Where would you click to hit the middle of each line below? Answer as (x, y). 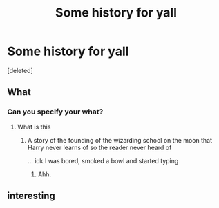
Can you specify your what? (55, 112)
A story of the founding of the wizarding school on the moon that (120, 140)
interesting (31, 196)
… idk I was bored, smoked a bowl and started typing (103, 160)
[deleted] (20, 70)
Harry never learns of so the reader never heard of (99, 147)
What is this (34, 127)
